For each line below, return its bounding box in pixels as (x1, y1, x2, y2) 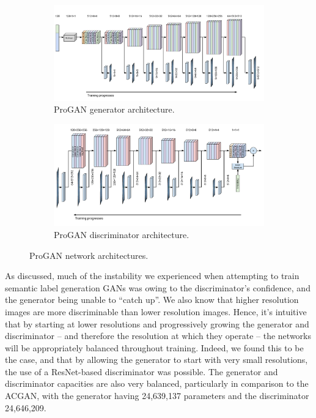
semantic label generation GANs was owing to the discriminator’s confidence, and (5, 281, 310, 294)
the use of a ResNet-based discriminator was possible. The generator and (5, 365, 278, 378)
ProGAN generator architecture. (54, 103, 175, 116)
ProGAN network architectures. (29, 248, 149, 261)
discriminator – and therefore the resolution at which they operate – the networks (5, 329, 312, 342)
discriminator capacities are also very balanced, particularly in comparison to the (5, 377, 309, 390)
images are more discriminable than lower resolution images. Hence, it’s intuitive (5, 305, 307, 318)
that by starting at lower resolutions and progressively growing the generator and (5, 317, 309, 330)
